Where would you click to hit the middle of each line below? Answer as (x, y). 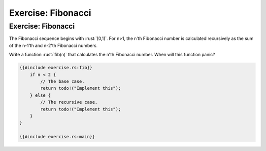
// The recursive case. (69, 102)
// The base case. (62, 81)
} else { (40, 95)
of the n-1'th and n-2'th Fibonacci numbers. (53, 45)
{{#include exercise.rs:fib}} (56, 68)
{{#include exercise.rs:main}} (57, 137)
